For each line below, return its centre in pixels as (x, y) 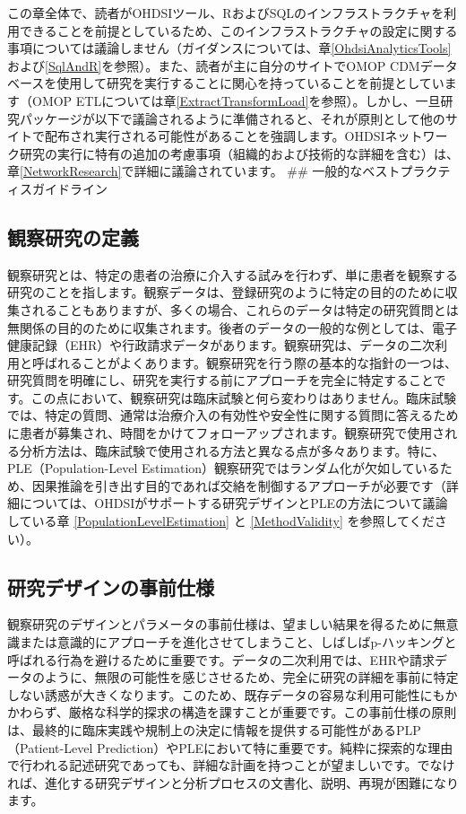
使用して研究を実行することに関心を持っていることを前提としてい (250, 83)
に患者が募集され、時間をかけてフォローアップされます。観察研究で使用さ (226, 433)
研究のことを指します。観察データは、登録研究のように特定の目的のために (226, 292)
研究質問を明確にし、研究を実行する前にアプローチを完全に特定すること (220, 380)
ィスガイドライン (57, 188)
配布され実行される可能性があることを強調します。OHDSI (215, 136)
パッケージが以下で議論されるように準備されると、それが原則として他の (232, 118)
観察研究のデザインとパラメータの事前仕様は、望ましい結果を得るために (220, 624)
